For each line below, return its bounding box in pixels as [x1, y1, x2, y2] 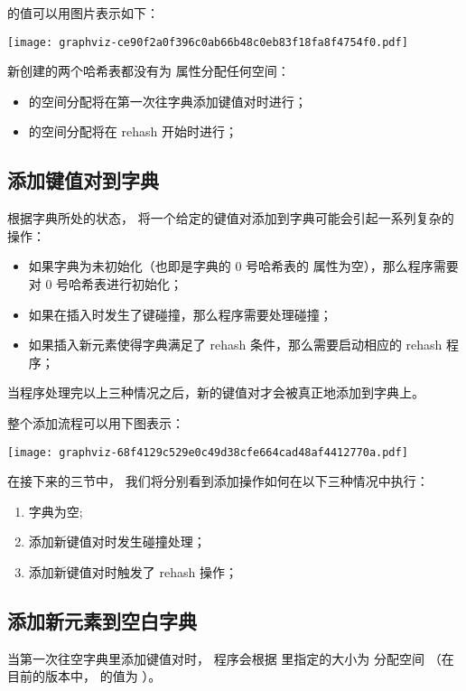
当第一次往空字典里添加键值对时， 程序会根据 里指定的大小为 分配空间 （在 [7, 649, 454, 668]
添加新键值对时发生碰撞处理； [28, 532, 206, 551]
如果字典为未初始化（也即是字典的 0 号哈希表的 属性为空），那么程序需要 [28, 257, 459, 275]
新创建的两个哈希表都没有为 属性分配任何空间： [7, 61, 290, 80]
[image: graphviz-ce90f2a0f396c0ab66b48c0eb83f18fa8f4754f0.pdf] [7, 35, 408, 49]
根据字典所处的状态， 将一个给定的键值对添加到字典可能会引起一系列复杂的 [7, 209, 454, 228]
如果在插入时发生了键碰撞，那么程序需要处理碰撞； [28, 304, 332, 323]
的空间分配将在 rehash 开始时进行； [28, 122, 238, 141]
